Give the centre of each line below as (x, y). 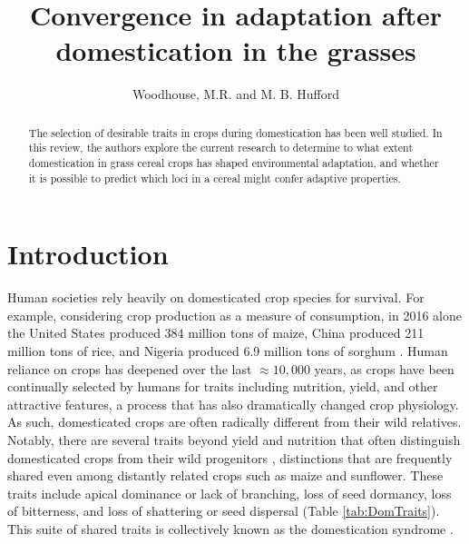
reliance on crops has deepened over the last (130, 368)
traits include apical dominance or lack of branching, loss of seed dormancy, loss (230, 493)
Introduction (88, 254)
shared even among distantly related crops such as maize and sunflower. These (225, 475)
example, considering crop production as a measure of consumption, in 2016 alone (234, 315)
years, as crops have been (384, 368)
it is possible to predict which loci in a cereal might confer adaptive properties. (215, 178)
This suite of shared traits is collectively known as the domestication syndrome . (230, 528)
